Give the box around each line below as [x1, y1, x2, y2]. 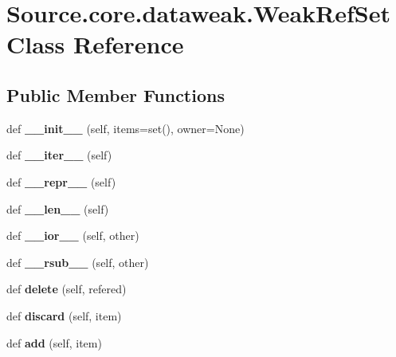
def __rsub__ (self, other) [6, 253, 149, 270]
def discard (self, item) [6, 307, 122, 324]
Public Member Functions [6, 82, 225, 107]
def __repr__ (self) [6, 173, 116, 190]
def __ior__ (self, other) [6, 227, 139, 244]
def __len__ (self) [6, 200, 109, 217]
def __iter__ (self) [6, 147, 112, 163]
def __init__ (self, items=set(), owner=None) [6, 120, 245, 136]
